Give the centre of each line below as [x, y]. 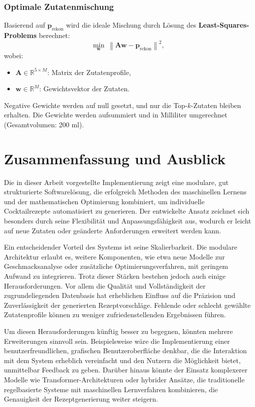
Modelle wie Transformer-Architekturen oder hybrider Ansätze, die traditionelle [124, 379]
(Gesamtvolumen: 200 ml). [44, 124]
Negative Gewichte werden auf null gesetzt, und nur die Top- [96, 105]
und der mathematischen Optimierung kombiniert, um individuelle [104, 201]
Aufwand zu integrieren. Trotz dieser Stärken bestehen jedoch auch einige [115, 276]
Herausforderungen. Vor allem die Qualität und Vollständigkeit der [105, 285]
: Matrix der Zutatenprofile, [89, 72]
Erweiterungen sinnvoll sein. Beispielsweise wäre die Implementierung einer [117, 341]
